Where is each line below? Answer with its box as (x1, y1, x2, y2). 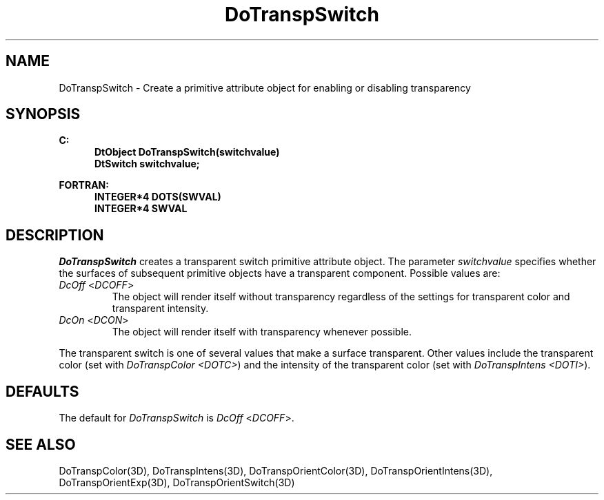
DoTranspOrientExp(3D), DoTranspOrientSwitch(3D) (59, 476, 295, 488)
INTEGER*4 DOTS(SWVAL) (94, 191, 221, 203)
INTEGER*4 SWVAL (94, 202, 188, 215)
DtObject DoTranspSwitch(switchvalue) (94, 146, 280, 158)
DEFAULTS (6, 382, 79, 400)
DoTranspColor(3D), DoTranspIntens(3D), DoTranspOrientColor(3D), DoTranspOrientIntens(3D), (59, 464, 493, 477)
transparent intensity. (112, 302, 209, 315)
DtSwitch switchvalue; (94, 158, 200, 170)
